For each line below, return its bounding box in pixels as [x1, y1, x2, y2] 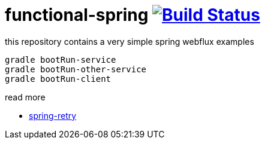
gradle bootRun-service [5, 54, 116, 65]
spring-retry [29, 110, 77, 121]
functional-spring [5, 5, 149, 25]
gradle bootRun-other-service [5, 64, 147, 74]
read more [5, 91, 46, 102]
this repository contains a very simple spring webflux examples [5, 36, 254, 47]
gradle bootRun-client [5, 73, 112, 84]
